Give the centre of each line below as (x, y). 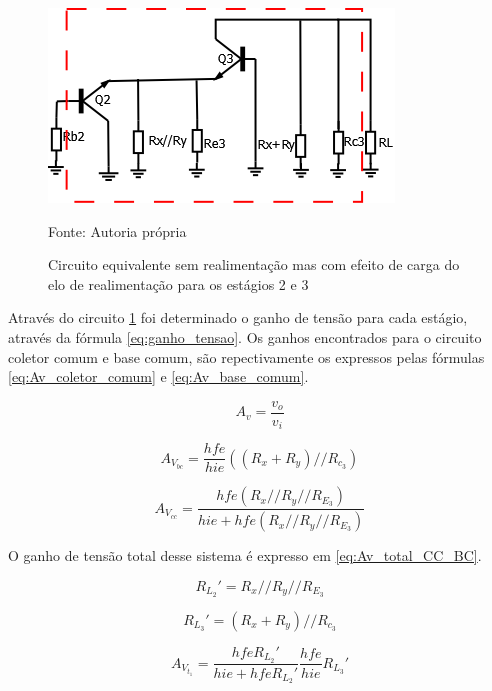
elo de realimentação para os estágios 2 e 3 (178, 283)
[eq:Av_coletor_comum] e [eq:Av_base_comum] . (158, 376)
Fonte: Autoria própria (117, 230)
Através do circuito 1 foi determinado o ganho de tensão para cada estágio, (238, 317)
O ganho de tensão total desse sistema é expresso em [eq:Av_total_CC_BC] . (245, 555)
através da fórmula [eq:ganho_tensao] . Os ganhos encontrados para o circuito (245, 336)
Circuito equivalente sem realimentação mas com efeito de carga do (254, 264)
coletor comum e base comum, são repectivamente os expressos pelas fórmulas (246, 356)
